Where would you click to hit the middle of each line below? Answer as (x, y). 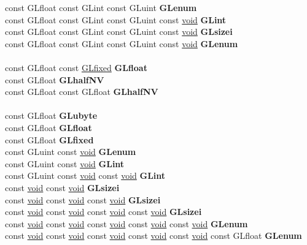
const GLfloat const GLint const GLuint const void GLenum (122, 43)
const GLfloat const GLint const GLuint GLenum (101, 7)
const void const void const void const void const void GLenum (126, 223)
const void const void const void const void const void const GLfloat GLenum (153, 236)
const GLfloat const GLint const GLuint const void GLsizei (119, 32)
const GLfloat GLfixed (49, 139)
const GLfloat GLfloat (49, 127)
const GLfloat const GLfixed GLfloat (76, 67)
